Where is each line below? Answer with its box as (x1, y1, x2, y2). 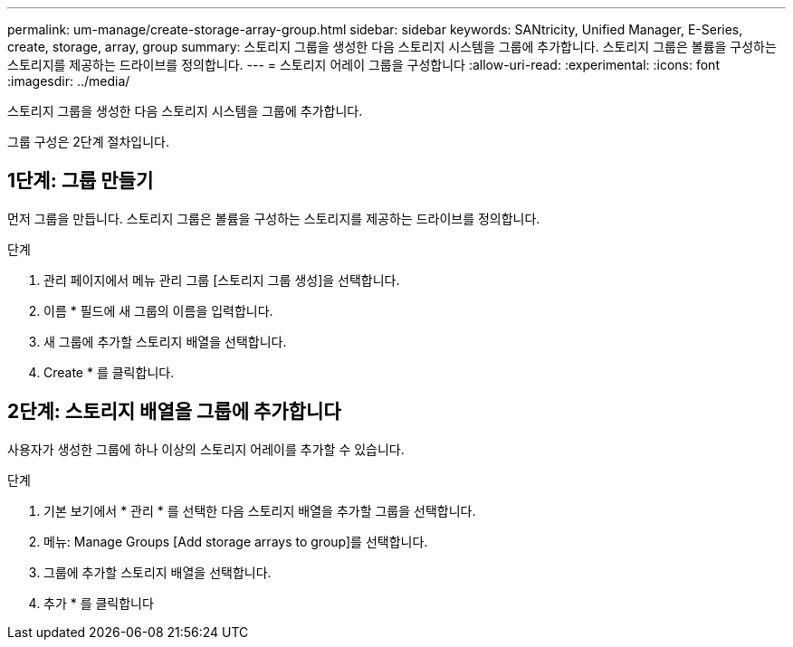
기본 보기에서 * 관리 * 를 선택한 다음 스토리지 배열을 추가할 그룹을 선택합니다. (43, 502, 476, 519)
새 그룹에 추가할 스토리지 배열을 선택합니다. (43, 333, 287, 349)
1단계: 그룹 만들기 (7, 169, 154, 193)
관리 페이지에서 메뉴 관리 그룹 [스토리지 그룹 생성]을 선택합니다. (43, 271, 400, 288)
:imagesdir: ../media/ (7, 73, 130, 89)
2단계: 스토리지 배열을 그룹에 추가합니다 (7, 400, 341, 423)
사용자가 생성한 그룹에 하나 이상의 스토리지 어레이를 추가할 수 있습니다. (7, 441, 405, 457)
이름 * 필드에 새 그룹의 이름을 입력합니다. (43, 302, 273, 319)
